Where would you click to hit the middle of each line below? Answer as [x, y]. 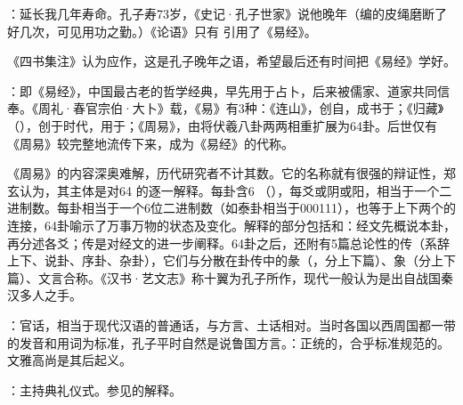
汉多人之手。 [45, 295]
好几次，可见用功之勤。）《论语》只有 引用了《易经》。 [162, 31]
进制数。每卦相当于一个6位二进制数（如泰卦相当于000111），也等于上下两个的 [231, 208]
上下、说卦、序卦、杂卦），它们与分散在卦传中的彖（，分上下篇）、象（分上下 [231, 260]
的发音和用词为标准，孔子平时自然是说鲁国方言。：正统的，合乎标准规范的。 [228, 342]
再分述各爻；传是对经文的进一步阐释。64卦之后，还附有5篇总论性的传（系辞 [228, 243]
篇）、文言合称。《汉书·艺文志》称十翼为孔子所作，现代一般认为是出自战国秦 [230, 277]
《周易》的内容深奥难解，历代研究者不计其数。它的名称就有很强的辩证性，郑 [231, 173]
